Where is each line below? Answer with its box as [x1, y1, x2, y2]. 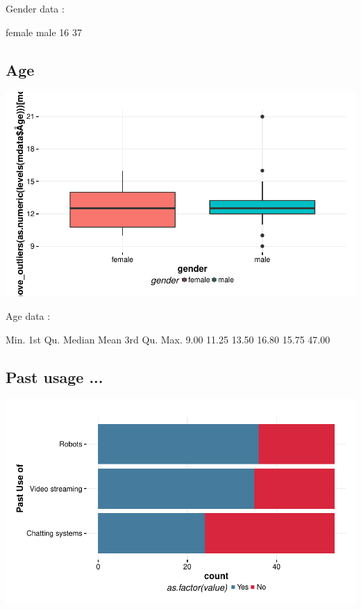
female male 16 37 [6, 24, 83, 39]
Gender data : [6, 1, 65, 15]
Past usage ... [6, 366, 103, 387]
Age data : [6, 308, 51, 323]
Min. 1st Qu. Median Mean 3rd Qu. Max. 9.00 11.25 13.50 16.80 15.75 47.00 [6, 332, 330, 346]
